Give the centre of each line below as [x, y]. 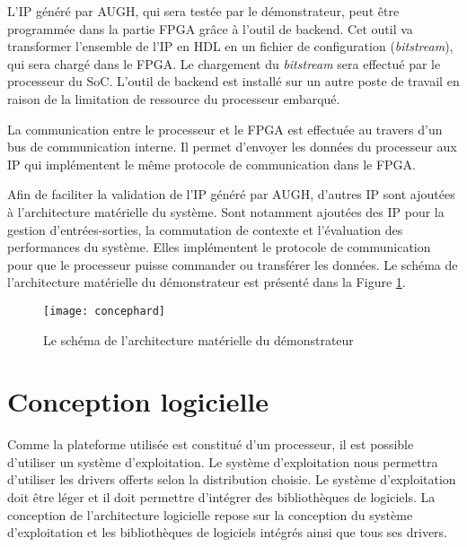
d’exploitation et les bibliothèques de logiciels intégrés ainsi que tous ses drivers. [228, 532]
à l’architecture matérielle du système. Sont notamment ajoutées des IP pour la [226, 211]
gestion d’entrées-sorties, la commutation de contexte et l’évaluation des [205, 229]
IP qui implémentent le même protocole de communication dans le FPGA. [211, 164]
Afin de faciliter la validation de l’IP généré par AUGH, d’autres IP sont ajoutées [231, 194]
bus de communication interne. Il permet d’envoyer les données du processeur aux [232, 147]
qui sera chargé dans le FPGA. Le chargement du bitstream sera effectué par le [224, 63]
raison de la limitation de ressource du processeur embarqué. [174, 98]
